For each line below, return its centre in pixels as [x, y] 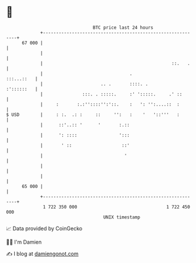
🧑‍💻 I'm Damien [24, 242]
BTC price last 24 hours [123, 28]
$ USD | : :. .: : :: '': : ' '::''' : [93, 115]
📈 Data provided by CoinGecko [44, 228]
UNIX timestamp [122, 217]
